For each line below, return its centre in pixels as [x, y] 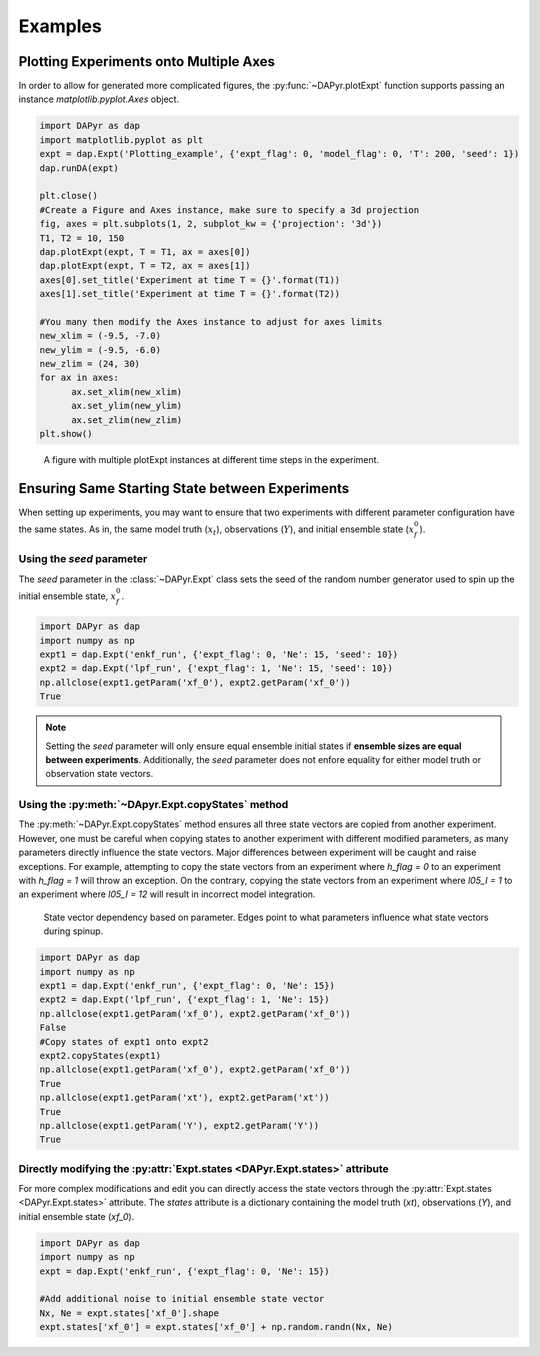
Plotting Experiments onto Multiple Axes [146, 61]
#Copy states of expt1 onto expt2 [124, 1041]
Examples [60, 26]
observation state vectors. [99, 774]
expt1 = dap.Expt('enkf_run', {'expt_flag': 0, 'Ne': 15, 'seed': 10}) [219, 654]
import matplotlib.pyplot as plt [121, 139]
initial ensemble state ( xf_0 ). [76, 1216]
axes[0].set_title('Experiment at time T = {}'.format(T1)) [190, 279]
